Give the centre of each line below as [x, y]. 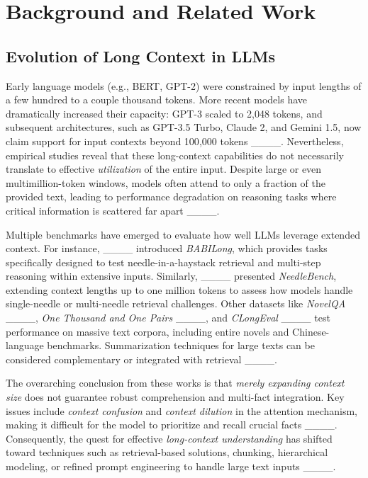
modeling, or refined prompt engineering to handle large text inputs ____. [171, 466]
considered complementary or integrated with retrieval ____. [141, 359]
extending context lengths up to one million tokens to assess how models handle [179, 289]
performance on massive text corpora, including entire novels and [147, 331]
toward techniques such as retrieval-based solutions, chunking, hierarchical [167, 452]
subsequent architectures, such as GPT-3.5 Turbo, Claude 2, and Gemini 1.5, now [184, 127]
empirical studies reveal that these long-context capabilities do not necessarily [175, 155]
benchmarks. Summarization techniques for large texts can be [181, 345]
